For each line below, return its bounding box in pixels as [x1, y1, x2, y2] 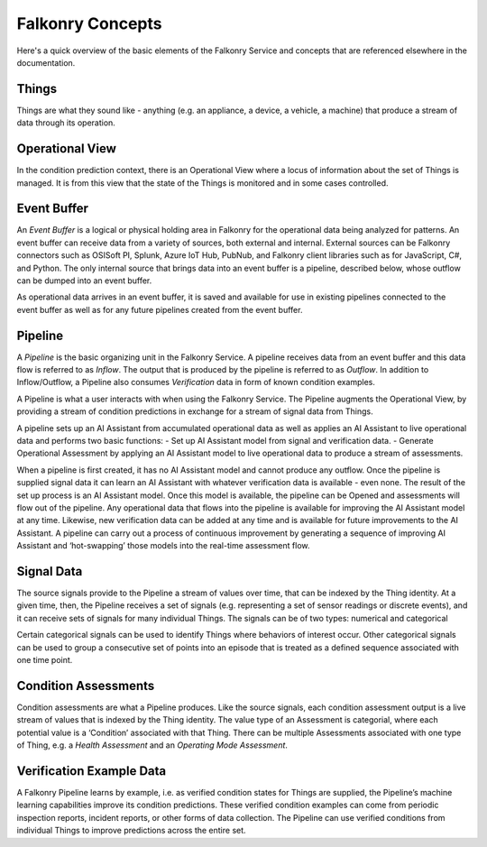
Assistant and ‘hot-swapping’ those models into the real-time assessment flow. [16, 540, 310, 551]
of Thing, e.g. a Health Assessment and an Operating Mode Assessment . [16, 740, 289, 750]
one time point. [16, 655, 73, 666]
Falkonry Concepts [16, 14, 162, 33]
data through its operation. [16, 117, 116, 128]
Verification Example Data [16, 763, 167, 778]
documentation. [16, 57, 76, 68]
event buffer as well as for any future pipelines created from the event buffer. [16, 304, 303, 315]
